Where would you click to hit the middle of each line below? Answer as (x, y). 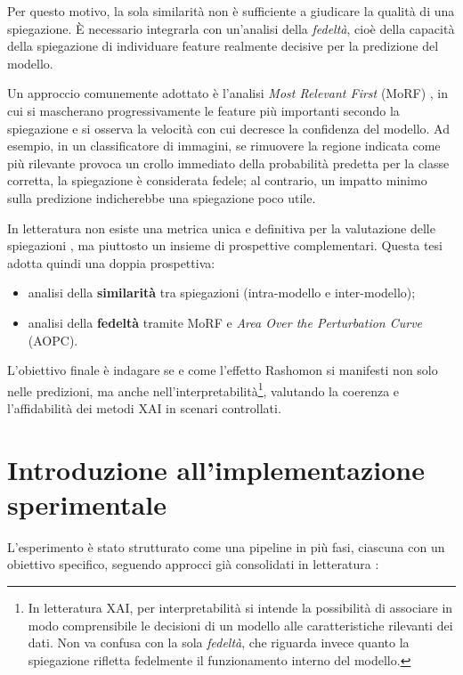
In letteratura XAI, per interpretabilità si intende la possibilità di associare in (240, 608)
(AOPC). (53, 340)
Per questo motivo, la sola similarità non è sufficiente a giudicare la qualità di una (231, 11)
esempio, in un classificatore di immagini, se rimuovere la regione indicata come (224, 146)
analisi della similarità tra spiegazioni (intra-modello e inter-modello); (222, 293)
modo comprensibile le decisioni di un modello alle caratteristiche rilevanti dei (240, 625)
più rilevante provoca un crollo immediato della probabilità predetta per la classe (228, 163)
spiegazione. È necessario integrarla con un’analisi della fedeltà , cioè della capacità (231, 28)
